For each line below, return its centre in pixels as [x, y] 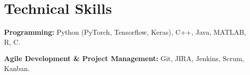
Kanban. [17, 68]
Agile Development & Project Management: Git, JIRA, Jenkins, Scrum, [124, 58]
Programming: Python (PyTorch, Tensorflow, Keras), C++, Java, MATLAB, [125, 32]
